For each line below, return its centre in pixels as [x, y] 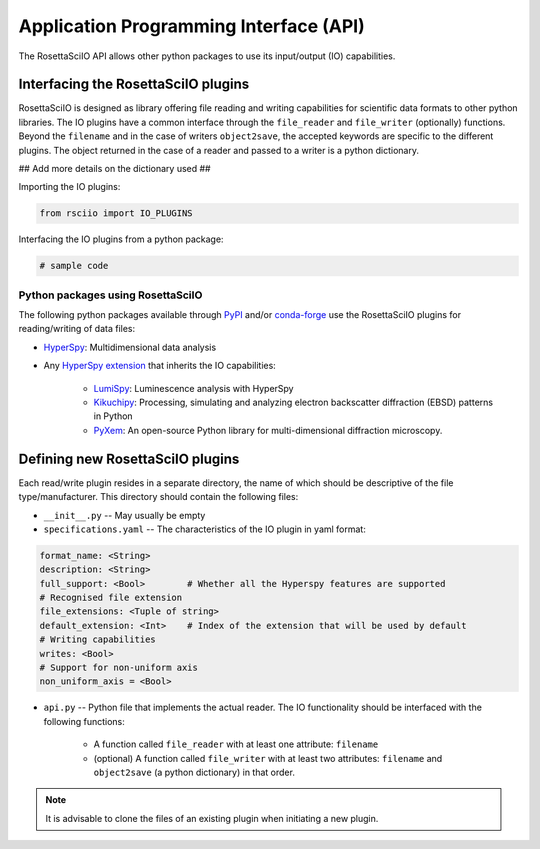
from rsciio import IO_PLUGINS [116, 213]
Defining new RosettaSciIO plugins [129, 458]
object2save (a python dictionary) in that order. [194, 772]
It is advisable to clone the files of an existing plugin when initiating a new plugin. [212, 818]
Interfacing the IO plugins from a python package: [121, 239]
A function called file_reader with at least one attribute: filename [236, 744]
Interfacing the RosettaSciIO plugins [134, 84]
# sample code [74, 266]
